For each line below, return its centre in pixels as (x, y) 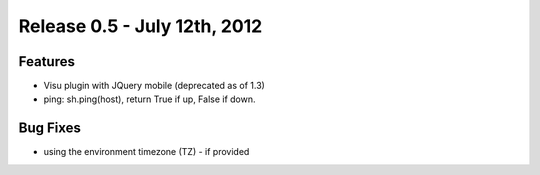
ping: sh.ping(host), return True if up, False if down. (149, 99)
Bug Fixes (50, 128)
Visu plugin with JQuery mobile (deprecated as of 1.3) (154, 86)
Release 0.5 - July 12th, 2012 (140, 26)
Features (46, 61)
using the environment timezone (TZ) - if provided (146, 152)
